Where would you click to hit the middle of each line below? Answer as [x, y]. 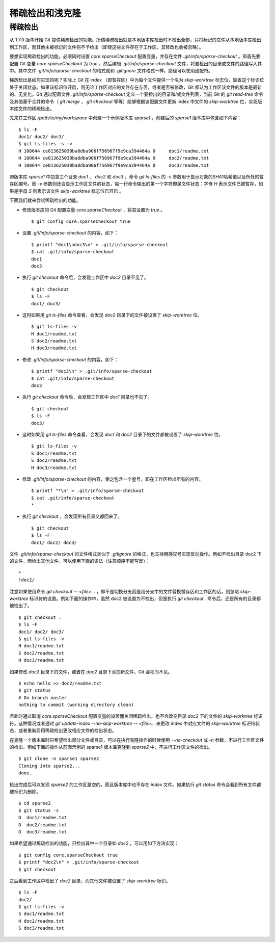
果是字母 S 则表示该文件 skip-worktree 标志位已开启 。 [67, 191]
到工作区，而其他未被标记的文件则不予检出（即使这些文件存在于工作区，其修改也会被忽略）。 [106, 47]
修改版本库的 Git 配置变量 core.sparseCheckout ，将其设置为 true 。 [94, 210]
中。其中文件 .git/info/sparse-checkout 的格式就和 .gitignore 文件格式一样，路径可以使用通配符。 [111, 70]
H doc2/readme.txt [42, 921]
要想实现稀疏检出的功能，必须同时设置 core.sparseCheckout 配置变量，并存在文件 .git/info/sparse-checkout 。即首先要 [135, 57]
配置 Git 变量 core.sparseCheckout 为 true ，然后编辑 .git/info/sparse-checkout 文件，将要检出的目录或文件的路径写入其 [136, 63]
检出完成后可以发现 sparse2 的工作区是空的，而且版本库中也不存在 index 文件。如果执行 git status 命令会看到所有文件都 [135, 784]
